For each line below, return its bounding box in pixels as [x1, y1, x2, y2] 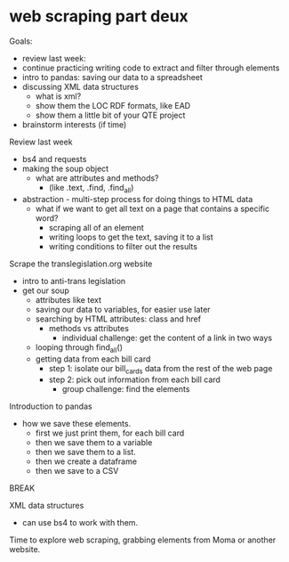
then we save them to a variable [35, 437, 153, 448]
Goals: [9, 36, 33, 46]
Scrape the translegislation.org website [9, 258, 153, 269]
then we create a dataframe [35, 456, 138, 467]
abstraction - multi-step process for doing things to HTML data [21, 193, 253, 204]
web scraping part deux [9, 6, 189, 27]
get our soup [21, 285, 69, 296]
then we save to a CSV [35, 466, 119, 476]
